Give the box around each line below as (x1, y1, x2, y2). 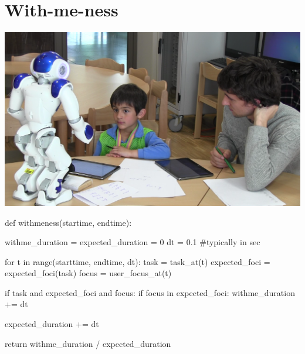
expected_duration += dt (5, 318, 99, 330)
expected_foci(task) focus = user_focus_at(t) (5, 267, 172, 279)
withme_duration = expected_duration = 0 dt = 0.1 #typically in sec (5, 236, 260, 248)
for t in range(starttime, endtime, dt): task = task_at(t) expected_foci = (5, 255, 270, 267)
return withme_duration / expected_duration (5, 337, 171, 349)
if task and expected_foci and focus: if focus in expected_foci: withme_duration (5, 286, 295, 298)
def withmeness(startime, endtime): (5, 216, 132, 228)
